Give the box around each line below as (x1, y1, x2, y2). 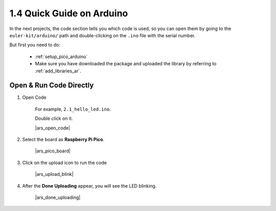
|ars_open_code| (35, 125, 71, 131)
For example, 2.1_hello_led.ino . (35, 106, 111, 112)
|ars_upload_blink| (35, 171, 74, 177)
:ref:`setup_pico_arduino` (35, 54, 88, 60)
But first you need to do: (9, 42, 61, 48)
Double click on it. (35, 115, 73, 122)
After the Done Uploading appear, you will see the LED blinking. (22, 182, 157, 189)
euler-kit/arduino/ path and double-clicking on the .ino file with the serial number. (9, 32, 196, 38)
